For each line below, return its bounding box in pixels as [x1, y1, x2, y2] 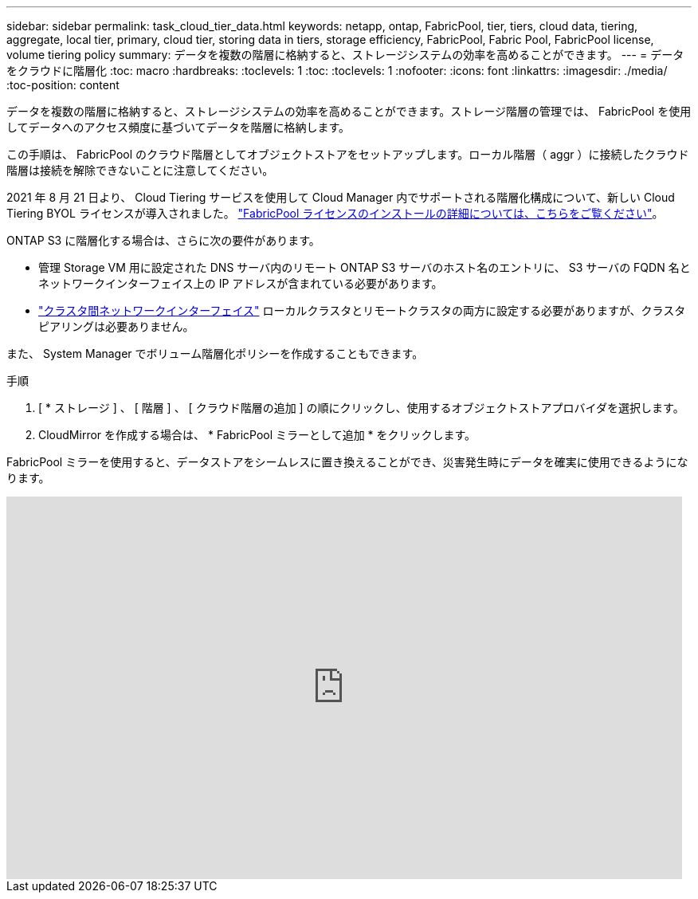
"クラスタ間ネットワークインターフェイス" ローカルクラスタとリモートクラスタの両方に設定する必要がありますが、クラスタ [38, 304, 686, 317]
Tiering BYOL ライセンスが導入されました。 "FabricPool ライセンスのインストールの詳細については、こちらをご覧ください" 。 [6, 206, 664, 220]
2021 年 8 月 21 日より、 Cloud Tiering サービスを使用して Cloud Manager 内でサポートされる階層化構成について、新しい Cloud [6, 190, 675, 204]
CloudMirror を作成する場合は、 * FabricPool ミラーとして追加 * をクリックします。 [38, 428, 476, 442]
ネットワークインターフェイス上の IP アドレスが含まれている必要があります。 [38, 277, 443, 290]
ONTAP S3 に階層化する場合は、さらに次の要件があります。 [6, 234, 320, 247]
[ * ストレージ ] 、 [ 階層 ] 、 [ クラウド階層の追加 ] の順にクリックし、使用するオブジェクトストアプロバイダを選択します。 [38, 401, 684, 414]
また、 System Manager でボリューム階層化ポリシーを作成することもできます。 [6, 347, 424, 360]
